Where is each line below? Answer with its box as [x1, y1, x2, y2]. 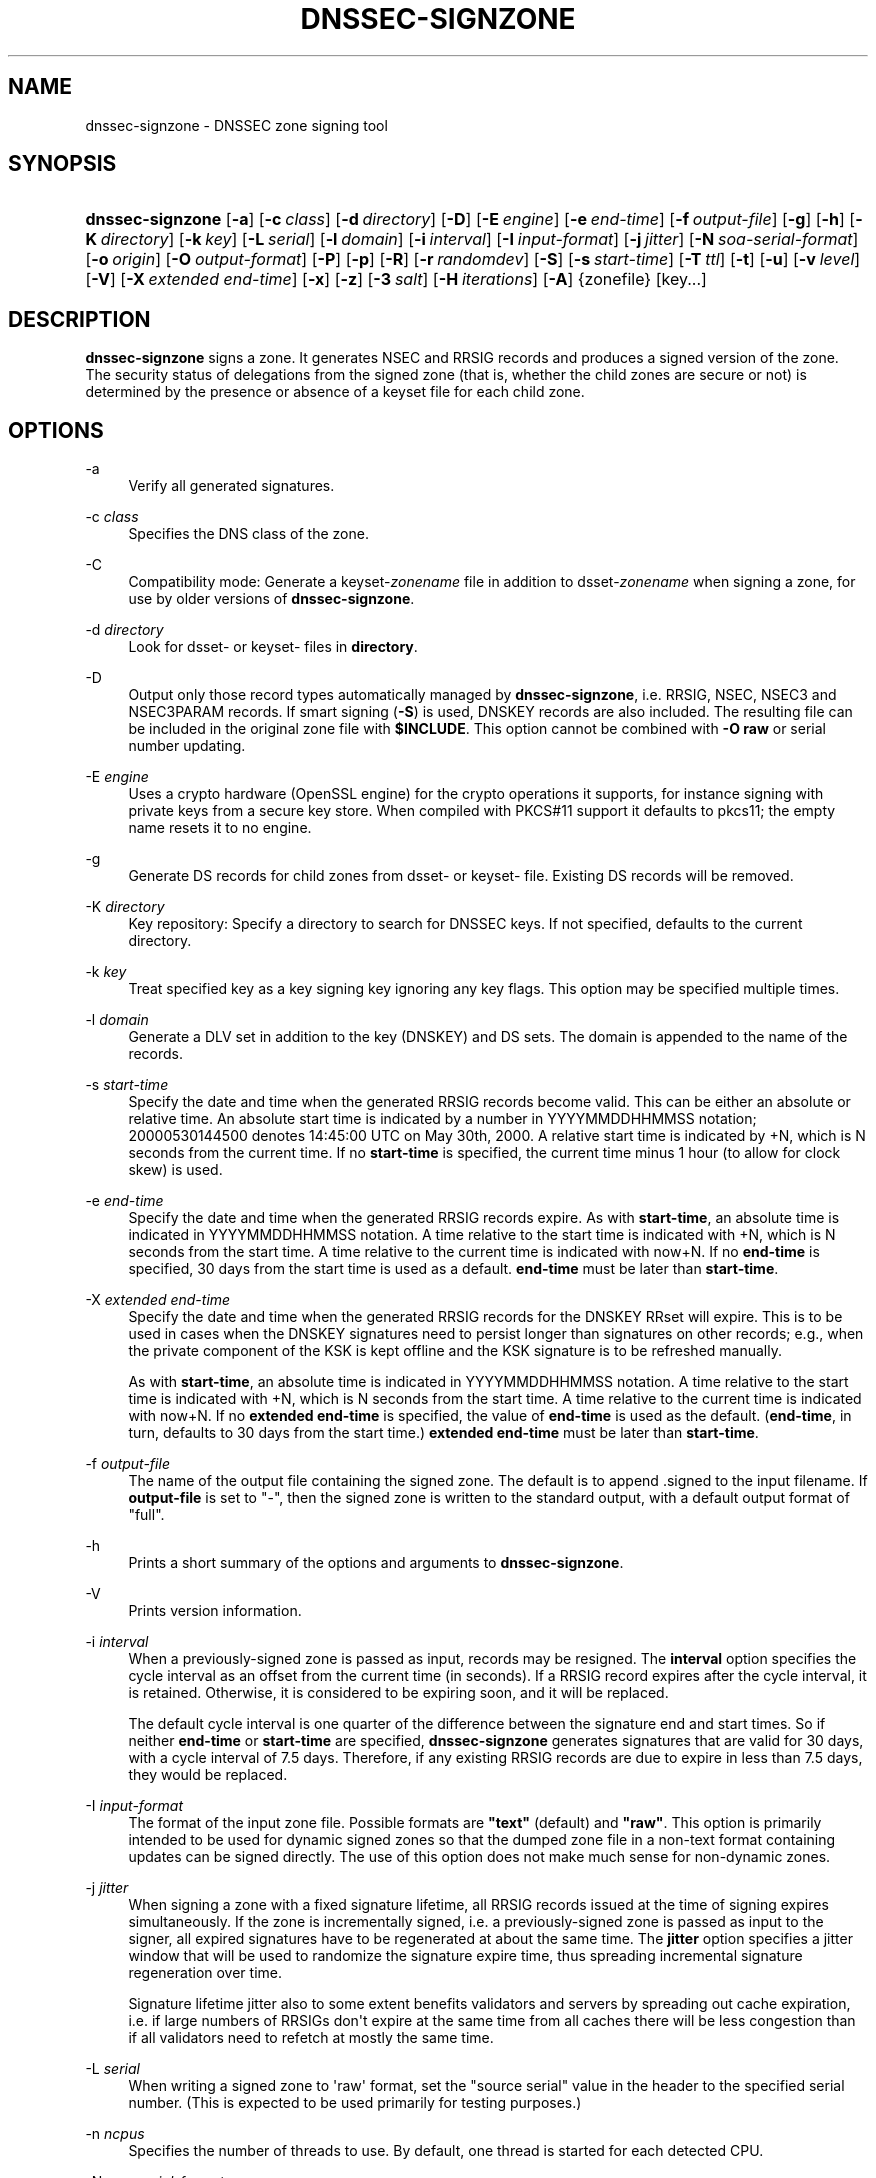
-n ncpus [85, 2125, 145, 2143]
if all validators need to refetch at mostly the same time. [128, 2029, 494, 2047]
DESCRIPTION [8, 306, 151, 332]
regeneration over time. [128, 1964, 282, 1982]
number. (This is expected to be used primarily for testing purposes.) [128, 2094, 582, 2112]
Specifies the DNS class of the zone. [128, 525, 369, 543]
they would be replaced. [128, 1766, 288, 1784]
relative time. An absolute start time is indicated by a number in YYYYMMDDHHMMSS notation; [128, 1110, 757, 1128]
